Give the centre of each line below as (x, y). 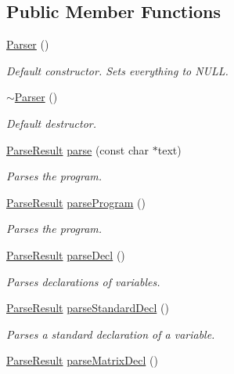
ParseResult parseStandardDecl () (88, 308)
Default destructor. (52, 123)
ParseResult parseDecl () (66, 254)
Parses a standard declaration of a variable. (111, 334)
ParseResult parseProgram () (76, 202)
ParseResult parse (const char (78, 149)
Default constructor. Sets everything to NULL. (117, 70)
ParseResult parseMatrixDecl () (82, 360)
